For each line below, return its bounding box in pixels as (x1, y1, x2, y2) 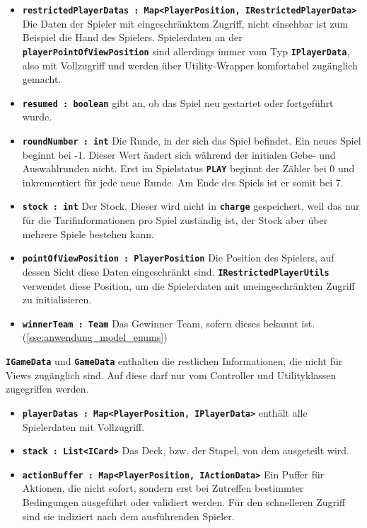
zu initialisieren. (22, 292, 92, 307)
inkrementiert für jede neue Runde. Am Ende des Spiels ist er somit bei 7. (22, 174, 344, 189)
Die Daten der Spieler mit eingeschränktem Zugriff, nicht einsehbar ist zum (22, 16, 349, 30)
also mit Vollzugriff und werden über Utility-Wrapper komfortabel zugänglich (22, 57, 358, 72)
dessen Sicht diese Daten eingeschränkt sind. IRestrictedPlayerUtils (22, 264, 330, 279)
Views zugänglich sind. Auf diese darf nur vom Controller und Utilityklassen (6, 367, 337, 382)
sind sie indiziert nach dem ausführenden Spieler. (22, 508, 235, 523)
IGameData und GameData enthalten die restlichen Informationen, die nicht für (6, 354, 343, 369)
